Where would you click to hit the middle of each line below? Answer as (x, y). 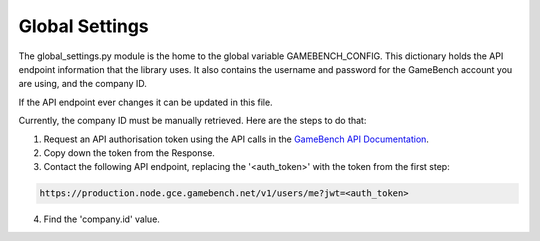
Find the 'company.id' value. (101, 219)
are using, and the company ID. (82, 84)
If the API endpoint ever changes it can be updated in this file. (146, 102)
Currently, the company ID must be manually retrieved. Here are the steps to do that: (192, 121)
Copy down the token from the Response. (129, 152)
